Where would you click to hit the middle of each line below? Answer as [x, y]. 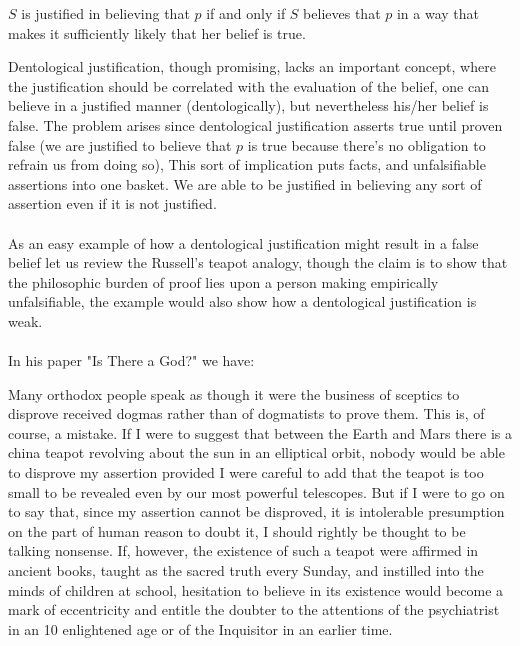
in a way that [438, 13]
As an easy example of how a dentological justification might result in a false [243, 242]
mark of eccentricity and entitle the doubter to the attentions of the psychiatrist [254, 609]
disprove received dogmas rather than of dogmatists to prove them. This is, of [246, 413]
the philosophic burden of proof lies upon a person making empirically [223, 281]
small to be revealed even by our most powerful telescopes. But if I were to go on [256, 491]
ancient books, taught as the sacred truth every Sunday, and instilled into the [246, 570]
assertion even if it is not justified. [112, 203]
